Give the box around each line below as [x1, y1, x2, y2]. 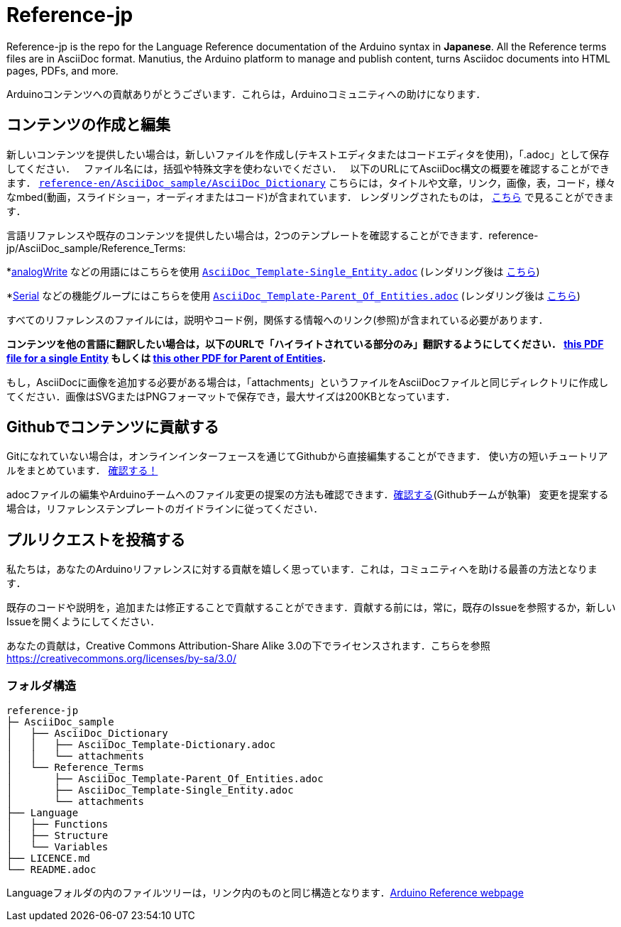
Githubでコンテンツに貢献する [6, 418, 219, 437]
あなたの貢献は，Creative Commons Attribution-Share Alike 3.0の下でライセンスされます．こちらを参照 [6, 640, 490, 652]
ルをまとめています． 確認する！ [6, 464, 158, 477]
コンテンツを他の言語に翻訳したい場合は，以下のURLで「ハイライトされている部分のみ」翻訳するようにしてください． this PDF [6, 337, 604, 350]
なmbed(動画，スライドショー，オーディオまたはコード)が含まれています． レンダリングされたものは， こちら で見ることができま [6, 190, 614, 203]
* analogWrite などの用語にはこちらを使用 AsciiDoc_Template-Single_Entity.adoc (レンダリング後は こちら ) [6, 265, 540, 278]
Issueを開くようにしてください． [6, 615, 160, 628]
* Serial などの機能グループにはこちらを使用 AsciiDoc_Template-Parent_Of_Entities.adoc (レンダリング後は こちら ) [6, 289, 581, 302]
